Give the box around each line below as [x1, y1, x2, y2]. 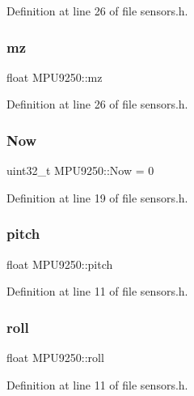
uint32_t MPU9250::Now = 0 [6, 162, 154, 179]
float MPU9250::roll [6, 349, 104, 366]
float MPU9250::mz [6, 68, 103, 85]
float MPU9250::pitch [6, 255, 113, 272]
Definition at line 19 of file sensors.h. [6, 189, 188, 206]
